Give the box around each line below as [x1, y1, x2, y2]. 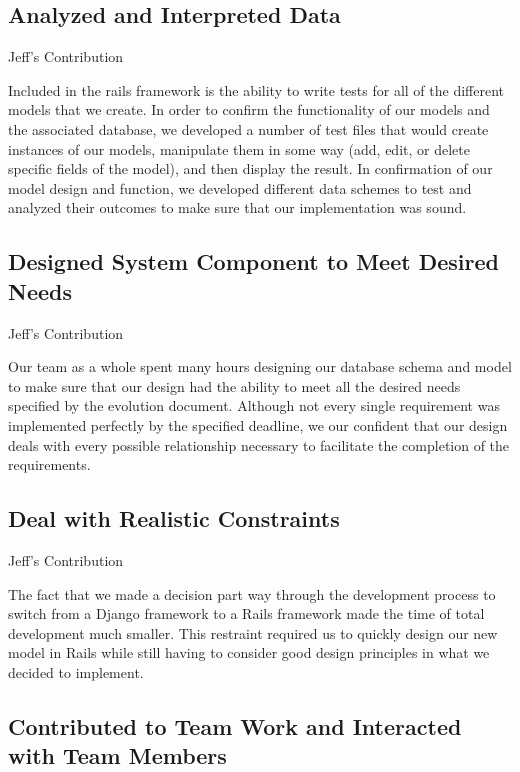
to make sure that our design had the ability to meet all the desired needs [8, 375, 461, 396]
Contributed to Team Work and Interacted [8, 710, 462, 741]
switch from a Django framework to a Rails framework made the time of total [8, 603, 485, 624]
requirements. [8, 454, 91, 475]
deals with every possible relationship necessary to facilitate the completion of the [8, 434, 510, 455]
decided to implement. [8, 661, 144, 682]
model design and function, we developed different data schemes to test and [8, 177, 472, 198]
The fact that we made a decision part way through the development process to [8, 583, 496, 604]
